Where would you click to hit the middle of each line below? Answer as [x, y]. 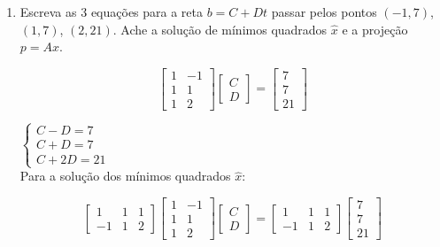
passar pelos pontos [324, 12]
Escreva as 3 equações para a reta [112, 12]
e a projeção [375, 29]
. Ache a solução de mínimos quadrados [220, 29]
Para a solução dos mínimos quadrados [125, 176]
